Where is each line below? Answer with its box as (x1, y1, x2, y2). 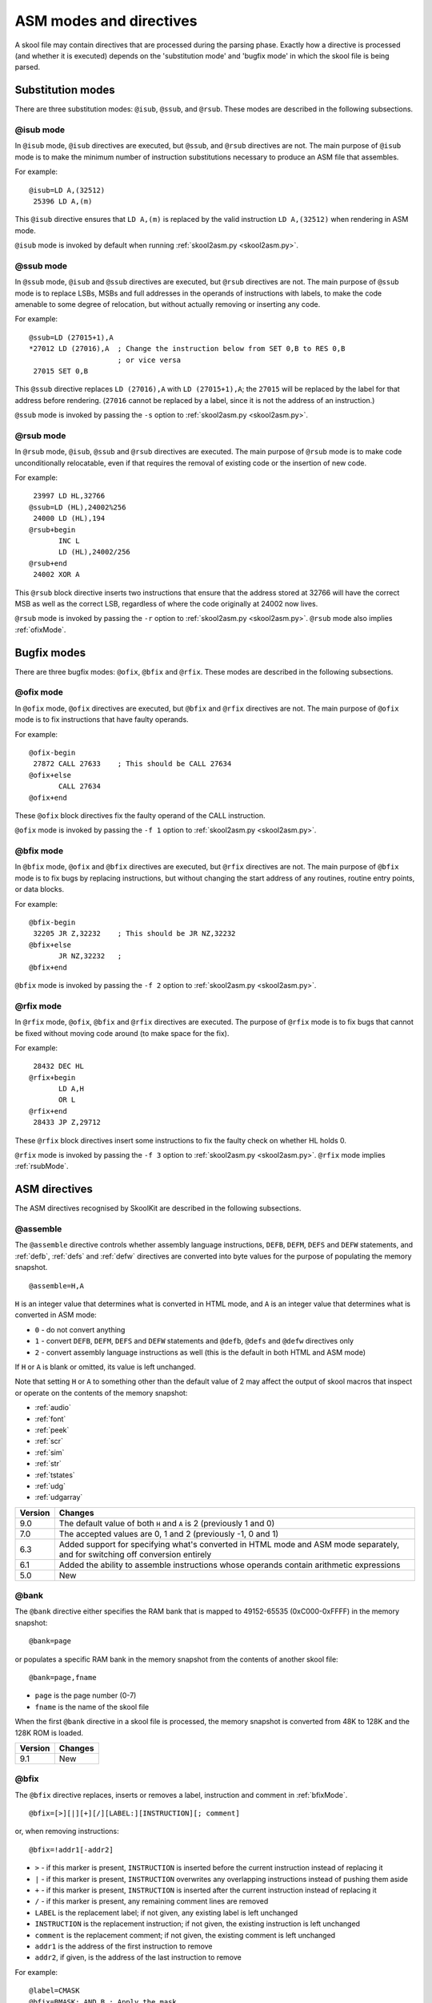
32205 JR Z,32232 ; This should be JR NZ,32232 (33, 929, 236, 938)
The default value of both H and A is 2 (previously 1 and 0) (58, 1517, 275, 1529)
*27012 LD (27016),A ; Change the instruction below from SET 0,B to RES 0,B (29, 345, 346, 353)
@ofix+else (29, 770, 72, 780)
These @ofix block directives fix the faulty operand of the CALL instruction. (14, 810, 266, 820)
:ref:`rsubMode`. (14, 1162, 69, 1171)
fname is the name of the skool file (34, 1702, 150, 1711)
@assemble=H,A (29, 1281, 84, 1290)
